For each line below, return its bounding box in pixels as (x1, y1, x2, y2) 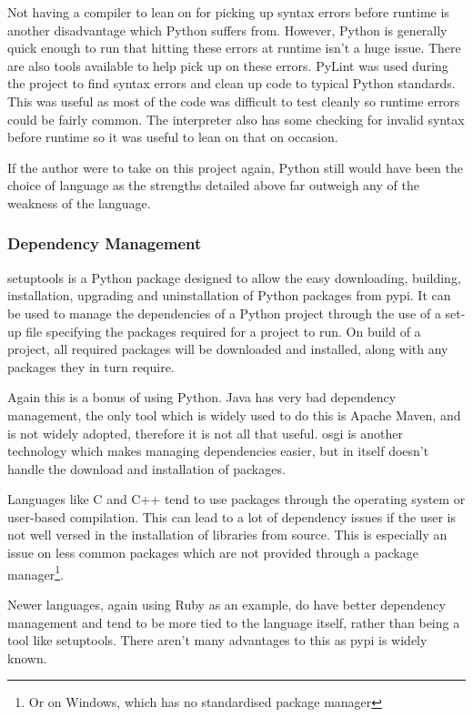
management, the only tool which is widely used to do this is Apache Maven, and (7, 405, 461, 424)
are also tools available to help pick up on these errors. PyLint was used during (7, 56, 448, 75)
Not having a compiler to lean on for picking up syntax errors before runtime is (7, 3, 449, 21)
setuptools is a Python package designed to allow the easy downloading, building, (7, 268, 461, 287)
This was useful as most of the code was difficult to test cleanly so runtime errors (7, 91, 460, 110)
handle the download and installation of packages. (7, 459, 286, 478)
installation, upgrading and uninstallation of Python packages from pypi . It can (7, 286, 451, 305)
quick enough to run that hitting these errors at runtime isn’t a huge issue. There (7, 38, 461, 57)
